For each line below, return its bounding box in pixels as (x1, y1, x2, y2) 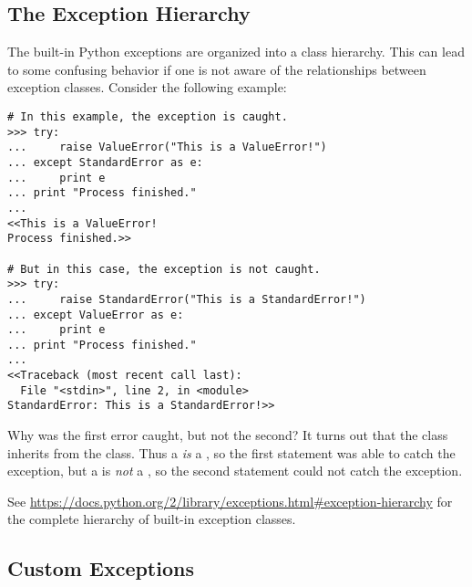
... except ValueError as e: (7, 308, 184, 321)
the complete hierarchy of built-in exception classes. (7, 509, 296, 529)
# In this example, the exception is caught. (7, 110, 288, 123)
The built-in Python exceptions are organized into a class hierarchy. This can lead (7, 42, 465, 61)
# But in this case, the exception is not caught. (7, 262, 321, 276)
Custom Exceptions (7, 554, 194, 582)
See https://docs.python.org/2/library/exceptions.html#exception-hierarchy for (7, 491, 453, 510)
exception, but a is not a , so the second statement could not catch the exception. (7, 461, 463, 480)
